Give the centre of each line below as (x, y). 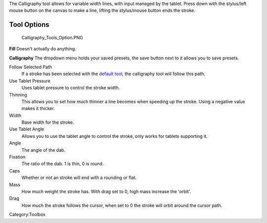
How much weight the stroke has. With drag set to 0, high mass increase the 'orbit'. (106, 191)
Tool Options (29, 25)
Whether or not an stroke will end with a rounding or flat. (79, 178)
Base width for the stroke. (48, 122)
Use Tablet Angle (27, 129)
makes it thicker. (38, 108)
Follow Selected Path (30, 67)
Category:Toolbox (27, 215)
